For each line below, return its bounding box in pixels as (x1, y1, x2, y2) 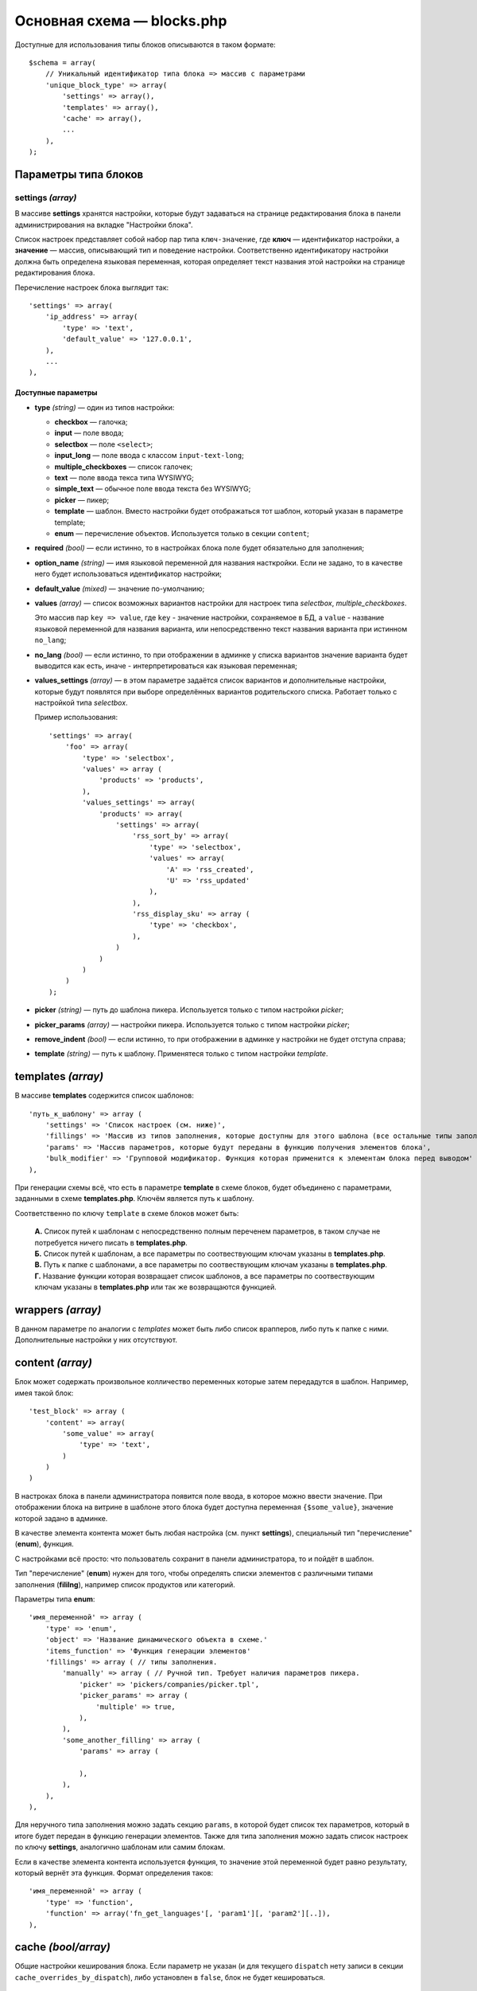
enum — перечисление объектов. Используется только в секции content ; (54, 528, 310, 538)
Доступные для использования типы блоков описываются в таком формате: (14, 40, 276, 49)
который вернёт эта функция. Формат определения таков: (14, 1868, 214, 1877)
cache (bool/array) (14, 1940, 111, 1954)
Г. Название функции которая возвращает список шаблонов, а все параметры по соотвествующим (34, 1271, 375, 1281)
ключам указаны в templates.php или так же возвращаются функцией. (34, 1282, 277, 1292)
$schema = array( (29, 58, 96, 67)
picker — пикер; (54, 495, 110, 505)
